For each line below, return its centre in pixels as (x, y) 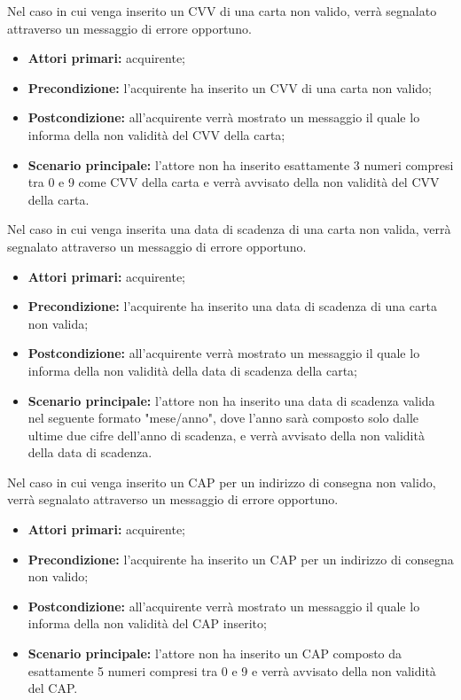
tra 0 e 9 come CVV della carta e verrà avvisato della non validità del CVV (234, 182)
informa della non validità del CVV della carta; (156, 134)
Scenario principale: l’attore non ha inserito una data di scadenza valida (231, 400)
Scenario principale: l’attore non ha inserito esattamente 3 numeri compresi (241, 164)
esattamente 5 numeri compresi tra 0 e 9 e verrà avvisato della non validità (232, 670)
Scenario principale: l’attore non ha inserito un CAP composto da (215, 653)
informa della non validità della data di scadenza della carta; (192, 370)
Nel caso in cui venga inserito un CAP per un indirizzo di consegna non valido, (222, 482)
